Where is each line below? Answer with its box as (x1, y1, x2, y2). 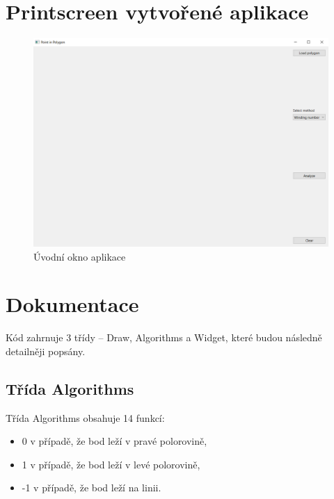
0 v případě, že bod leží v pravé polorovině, (22, 434, 207, 448)
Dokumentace (6, 290, 139, 318)
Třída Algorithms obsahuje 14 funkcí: (6, 410, 165, 425)
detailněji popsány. (6, 343, 86, 358)
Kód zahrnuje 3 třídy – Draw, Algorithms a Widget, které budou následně (6, 330, 322, 345)
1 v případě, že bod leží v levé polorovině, (22, 457, 200, 471)
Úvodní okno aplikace (33, 249, 126, 263)
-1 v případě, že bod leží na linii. (22, 480, 161, 495)
